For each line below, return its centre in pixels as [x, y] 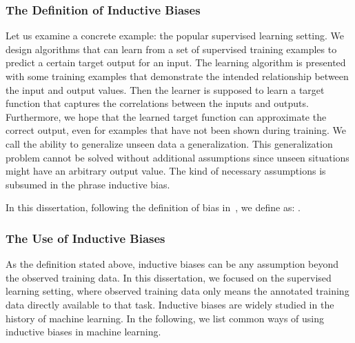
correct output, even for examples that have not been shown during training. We [176, 130]
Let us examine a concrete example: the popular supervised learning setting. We [175, 36]
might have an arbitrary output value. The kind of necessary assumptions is [166, 171]
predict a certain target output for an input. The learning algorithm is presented [176, 62]
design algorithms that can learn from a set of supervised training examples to [171, 49]
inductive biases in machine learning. [83, 332]
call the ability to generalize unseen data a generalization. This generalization [169, 143]
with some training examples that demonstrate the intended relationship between [177, 76]
